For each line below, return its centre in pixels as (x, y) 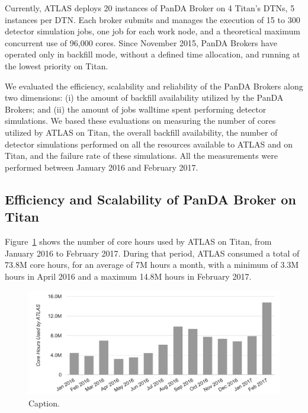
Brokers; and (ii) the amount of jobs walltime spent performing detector (136, 109)
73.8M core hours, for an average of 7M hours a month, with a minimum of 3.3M (152, 265)
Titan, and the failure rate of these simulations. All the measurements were (141, 156)
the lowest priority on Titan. (57, 65)
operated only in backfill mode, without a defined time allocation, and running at (153, 54)
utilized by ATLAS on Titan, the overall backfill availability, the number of (141, 132)
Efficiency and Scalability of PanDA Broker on (150, 199)
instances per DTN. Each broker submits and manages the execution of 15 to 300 (153, 19)
